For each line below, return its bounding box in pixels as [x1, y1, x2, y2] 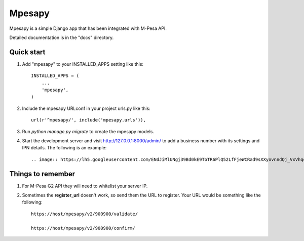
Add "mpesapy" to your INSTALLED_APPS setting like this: [22, 61, 144, 67]
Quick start [9, 48, 46, 56]
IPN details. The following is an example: [22, 145, 107, 151]
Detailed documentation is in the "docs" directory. [9, 34, 114, 41]
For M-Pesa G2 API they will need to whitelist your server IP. [22, 183, 148, 189]
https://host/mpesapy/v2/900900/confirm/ [31, 225, 135, 231]
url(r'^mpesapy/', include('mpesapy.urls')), [31, 117, 146, 123]
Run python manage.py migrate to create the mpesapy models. [22, 128, 155, 134]
